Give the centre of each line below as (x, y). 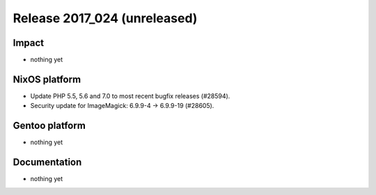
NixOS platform (47, 79)
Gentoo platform (49, 126)
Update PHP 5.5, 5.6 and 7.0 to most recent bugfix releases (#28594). (130, 96)
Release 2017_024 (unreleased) (105, 18)
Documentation (47, 163)
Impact (29, 43)
